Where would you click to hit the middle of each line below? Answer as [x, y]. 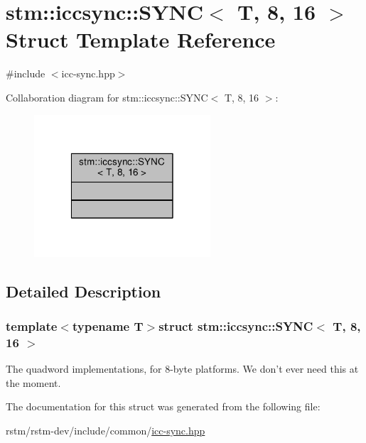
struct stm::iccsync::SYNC [236, 326]
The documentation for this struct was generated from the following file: [163, 406]
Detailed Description [84, 291]
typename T [108, 326]
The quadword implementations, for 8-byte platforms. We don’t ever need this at [182, 369]
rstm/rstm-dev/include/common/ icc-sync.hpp [106, 430]
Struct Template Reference [141, 39]
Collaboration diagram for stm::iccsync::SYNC [107, 97]
